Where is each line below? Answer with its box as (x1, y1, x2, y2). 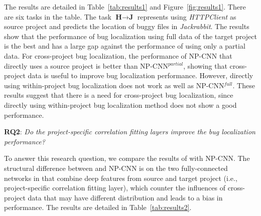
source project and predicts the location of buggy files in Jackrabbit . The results (4, 21, 249, 32)
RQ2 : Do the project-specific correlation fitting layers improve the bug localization (4, 126, 255, 137)
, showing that (183, 60, 227, 71)
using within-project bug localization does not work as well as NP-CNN (4, 80, 224, 90)
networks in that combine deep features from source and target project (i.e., (4, 172, 237, 183)
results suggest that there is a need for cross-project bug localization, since (4, 90, 233, 100)
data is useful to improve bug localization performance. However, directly (28, 70, 253, 81)
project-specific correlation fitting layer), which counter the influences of (4, 182, 225, 193)
